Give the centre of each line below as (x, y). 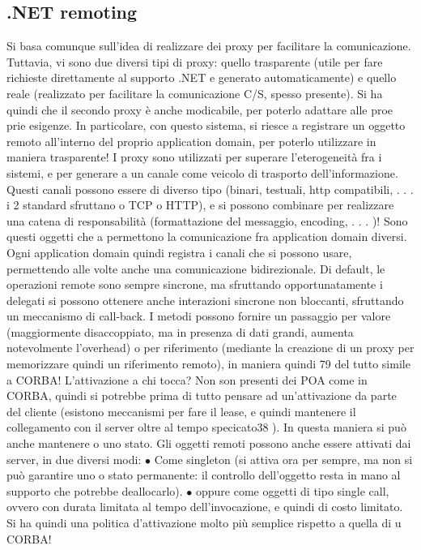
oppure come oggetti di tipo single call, (292, 490)
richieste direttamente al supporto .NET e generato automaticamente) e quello (202, 77)
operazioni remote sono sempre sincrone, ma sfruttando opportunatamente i (195, 284)
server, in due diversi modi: (74, 459)
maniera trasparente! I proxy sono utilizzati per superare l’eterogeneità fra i (194, 157)
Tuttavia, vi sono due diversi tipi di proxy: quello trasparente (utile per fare (195, 61)
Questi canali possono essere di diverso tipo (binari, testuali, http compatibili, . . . (210, 189)
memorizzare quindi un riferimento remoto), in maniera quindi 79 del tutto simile (208, 364)
